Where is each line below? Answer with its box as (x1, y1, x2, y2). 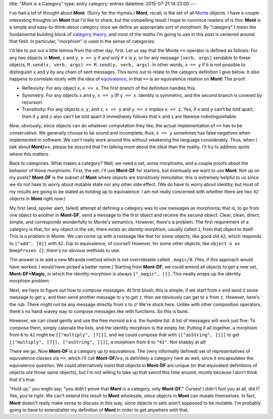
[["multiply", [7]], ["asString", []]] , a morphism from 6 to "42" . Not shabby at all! (9, 339, 207, 345)
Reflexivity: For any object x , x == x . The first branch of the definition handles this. (22, 85, 197, 91)
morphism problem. (9, 278, 51, 284)
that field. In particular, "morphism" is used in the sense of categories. (9, 38, 156, 44)
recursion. (22, 99, 43, 106)
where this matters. (9, 151, 50, 157)
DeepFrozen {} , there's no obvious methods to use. (9, 247, 120, 253)
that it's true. (9, 377, 36, 383)
